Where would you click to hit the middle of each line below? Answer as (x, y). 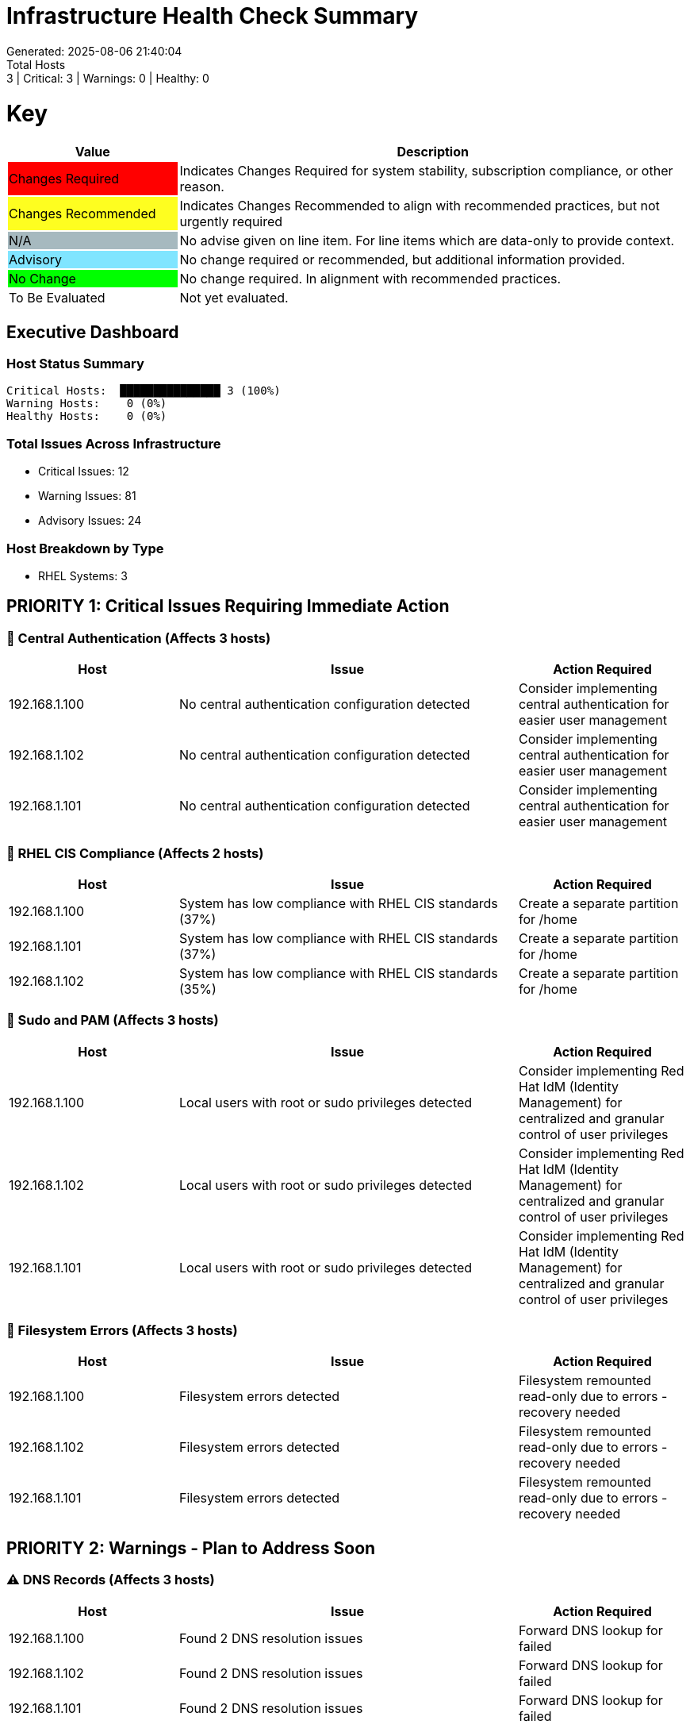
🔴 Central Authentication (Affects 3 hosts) (139, 638)
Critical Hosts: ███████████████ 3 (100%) (144, 391)
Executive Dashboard (93, 332)
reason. (202, 187)
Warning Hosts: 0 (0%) (87, 404)
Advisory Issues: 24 (90, 521)
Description (433, 152)
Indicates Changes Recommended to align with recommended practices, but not (420, 206)
